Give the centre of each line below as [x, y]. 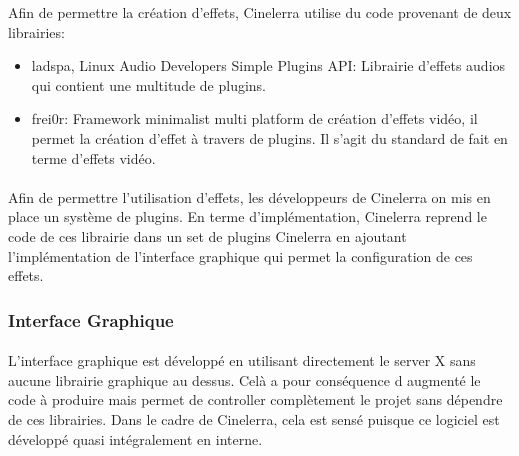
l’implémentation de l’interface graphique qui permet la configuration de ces [240, 255]
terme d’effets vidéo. [93, 157]
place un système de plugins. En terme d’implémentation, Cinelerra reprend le [247, 216]
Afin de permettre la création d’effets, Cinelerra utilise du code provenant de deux [260, 12]
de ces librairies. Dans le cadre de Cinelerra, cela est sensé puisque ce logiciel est [254, 418]
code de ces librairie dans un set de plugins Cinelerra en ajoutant [207, 235]
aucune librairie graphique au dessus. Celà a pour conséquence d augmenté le [244, 379]
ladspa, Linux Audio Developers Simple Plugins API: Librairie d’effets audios [268, 65]
